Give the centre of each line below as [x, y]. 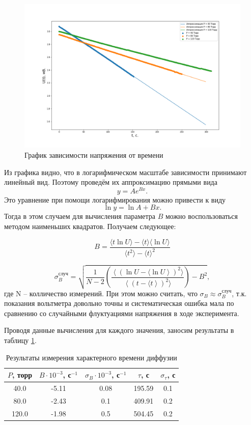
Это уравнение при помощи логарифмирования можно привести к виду [115, 199]
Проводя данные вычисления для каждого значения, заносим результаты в [119, 330]
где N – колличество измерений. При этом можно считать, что [101, 293]
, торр [22, 375]
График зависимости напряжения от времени [94, 154]
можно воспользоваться [201, 216]
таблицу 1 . [20, 340]
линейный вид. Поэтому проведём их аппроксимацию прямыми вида [111, 182]
